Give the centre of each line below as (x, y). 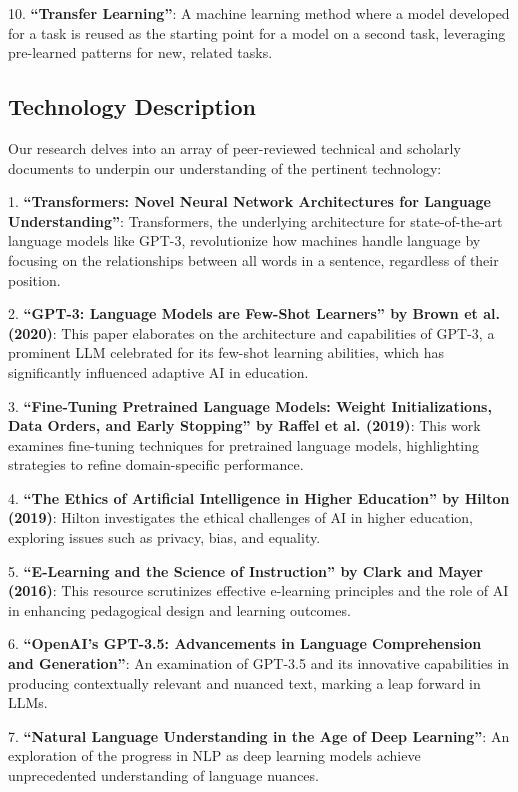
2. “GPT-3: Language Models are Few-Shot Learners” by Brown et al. (254, 313)
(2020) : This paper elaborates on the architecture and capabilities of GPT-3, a (251, 332)
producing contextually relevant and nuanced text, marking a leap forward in (244, 682)
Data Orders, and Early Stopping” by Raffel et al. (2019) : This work (244, 425)
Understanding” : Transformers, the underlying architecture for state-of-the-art (255, 220)
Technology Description (132, 106)
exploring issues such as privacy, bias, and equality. (164, 537)
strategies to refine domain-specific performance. (156, 464)
